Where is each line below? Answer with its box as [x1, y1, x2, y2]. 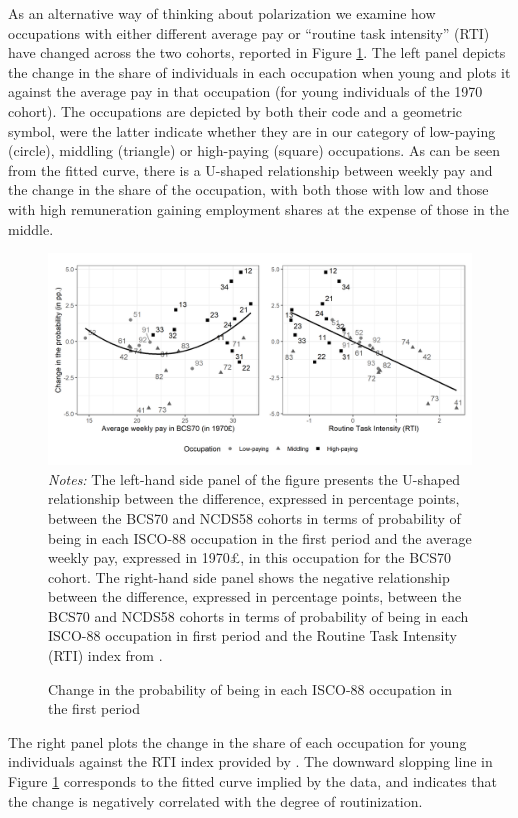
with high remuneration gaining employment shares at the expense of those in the [8, 198, 509, 219]
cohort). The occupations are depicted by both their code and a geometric [8, 100, 463, 121]
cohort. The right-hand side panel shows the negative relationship [48, 566, 450, 587]
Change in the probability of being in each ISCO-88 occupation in [48, 678, 453, 699]
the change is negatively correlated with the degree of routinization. [8, 790, 423, 811]
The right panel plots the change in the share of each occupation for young [8, 731, 467, 752]
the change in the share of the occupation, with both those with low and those [8, 179, 489, 200]
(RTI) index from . [48, 645, 163, 666]
